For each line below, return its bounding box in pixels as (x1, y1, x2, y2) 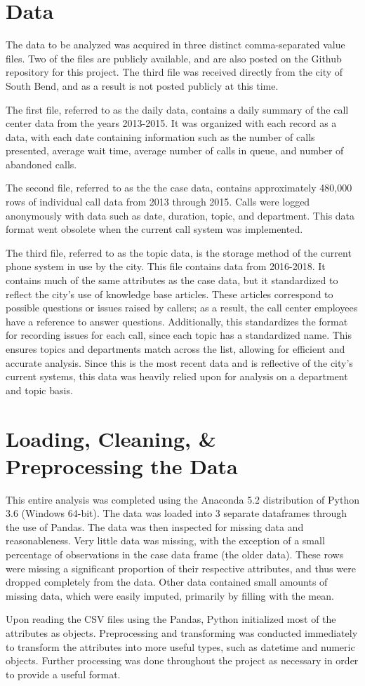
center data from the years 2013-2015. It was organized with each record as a (6, 116, 337, 130)
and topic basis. (6, 382, 73, 397)
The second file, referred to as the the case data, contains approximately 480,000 (6, 180, 352, 195)
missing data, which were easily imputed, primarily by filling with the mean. (6, 588, 334, 603)
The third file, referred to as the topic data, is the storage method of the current (6, 245, 352, 260)
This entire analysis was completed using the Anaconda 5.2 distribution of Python (6, 492, 359, 506)
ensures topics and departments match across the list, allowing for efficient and (6, 342, 345, 356)
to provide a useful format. (6, 666, 121, 681)
